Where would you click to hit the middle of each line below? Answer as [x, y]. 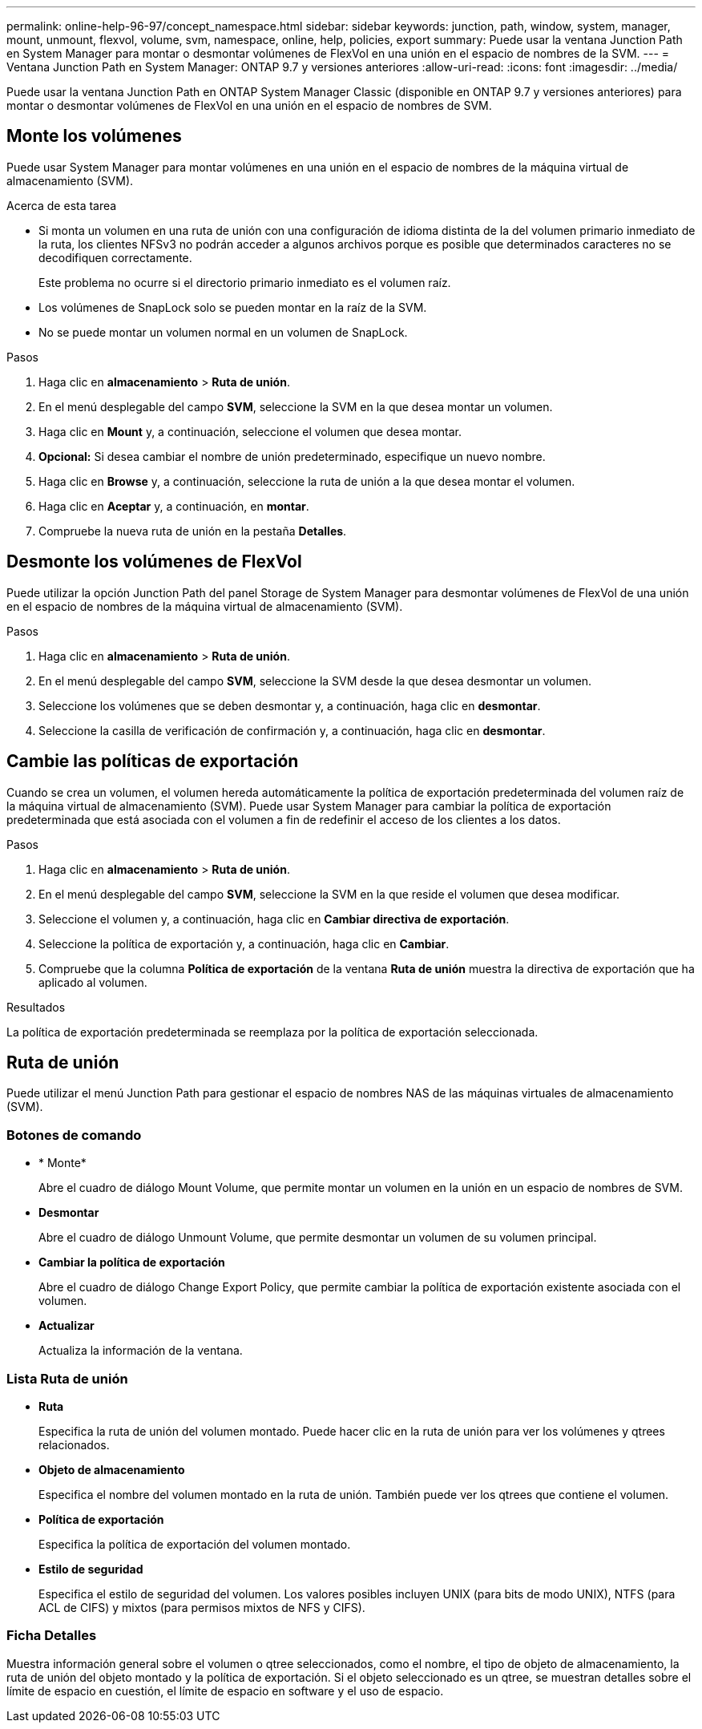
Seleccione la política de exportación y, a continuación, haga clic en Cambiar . [244, 943]
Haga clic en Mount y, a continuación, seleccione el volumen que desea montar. [250, 431]
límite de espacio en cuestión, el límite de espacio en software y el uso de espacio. [225, 1691]
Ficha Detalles [52, 1636]
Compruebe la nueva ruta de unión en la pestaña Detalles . [193, 531]
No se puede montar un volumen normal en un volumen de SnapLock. [223, 332]
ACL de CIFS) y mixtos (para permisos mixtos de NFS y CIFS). [202, 1607]
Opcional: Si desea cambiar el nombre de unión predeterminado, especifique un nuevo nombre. [292, 456]
